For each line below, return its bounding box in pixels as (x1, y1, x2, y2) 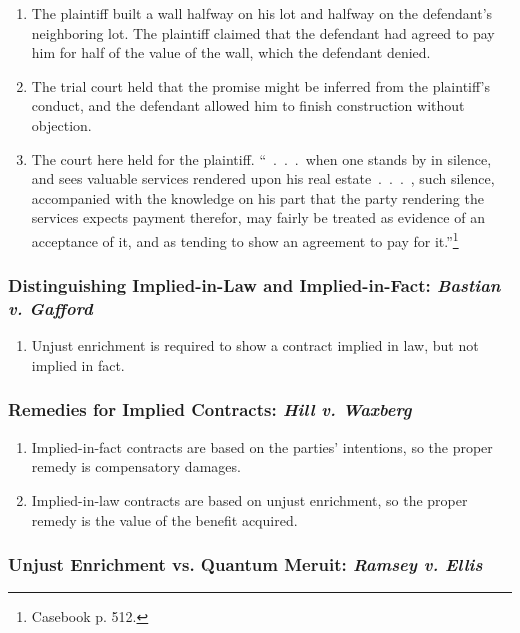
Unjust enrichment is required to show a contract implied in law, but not (31, 335, 479, 356)
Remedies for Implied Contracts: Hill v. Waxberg (8, 397, 412, 422)
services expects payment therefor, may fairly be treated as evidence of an (31, 207, 485, 228)
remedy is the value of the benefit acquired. (31, 509, 298, 530)
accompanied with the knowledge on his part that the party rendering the (31, 187, 484, 208)
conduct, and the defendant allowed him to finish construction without (31, 95, 465, 116)
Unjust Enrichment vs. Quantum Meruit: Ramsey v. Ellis (8, 552, 483, 577)
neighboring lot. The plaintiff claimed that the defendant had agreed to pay (31, 22, 495, 43)
